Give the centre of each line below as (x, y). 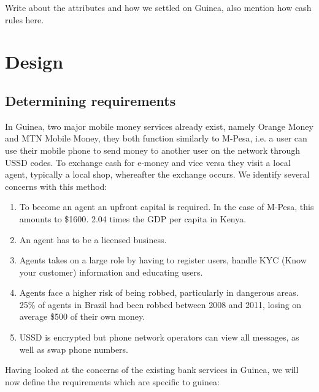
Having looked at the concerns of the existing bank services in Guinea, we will (152, 370)
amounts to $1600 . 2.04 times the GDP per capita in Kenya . (133, 218)
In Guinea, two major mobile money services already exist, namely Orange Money (159, 126)
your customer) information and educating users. (111, 272)
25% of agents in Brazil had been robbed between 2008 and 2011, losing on (160, 304)
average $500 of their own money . (82, 316)
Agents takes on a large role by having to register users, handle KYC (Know (163, 260)
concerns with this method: (56, 186)
